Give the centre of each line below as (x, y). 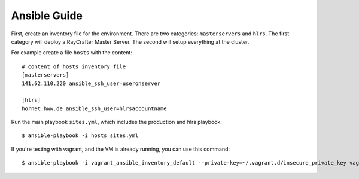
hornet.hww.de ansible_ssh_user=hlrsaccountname (94, 108)
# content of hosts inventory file (74, 66)
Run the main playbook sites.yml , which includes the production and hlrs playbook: (117, 122)
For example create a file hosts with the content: (72, 53)
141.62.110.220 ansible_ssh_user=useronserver (91, 83)
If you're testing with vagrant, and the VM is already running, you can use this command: (121, 149)
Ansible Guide (47, 16)
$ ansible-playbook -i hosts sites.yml (80, 136)
